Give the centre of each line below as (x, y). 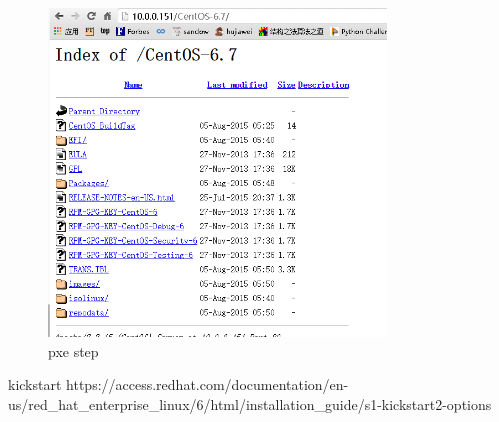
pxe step (73, 350)
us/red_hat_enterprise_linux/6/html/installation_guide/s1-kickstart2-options (250, 404)
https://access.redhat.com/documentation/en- (207, 384)
